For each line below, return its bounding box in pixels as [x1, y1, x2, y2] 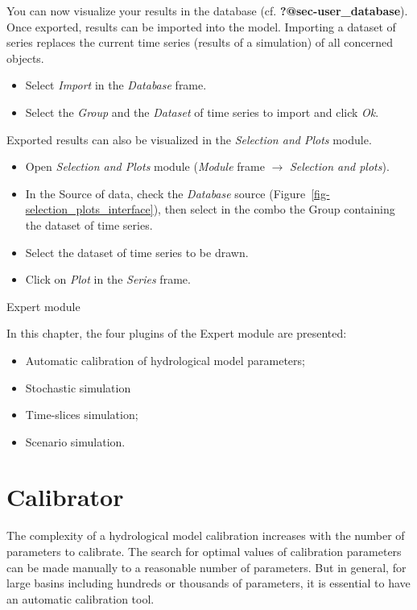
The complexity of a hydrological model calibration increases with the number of [6, 527, 405, 544]
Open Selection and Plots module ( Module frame [25, 158, 265, 175]
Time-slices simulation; [25, 406, 138, 423]
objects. [6, 49, 44, 66]
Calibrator [6, 480, 124, 513]
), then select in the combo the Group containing [153, 201, 395, 218]
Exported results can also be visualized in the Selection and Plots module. [6, 131, 372, 147]
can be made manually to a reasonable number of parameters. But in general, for [6, 558, 407, 575]
